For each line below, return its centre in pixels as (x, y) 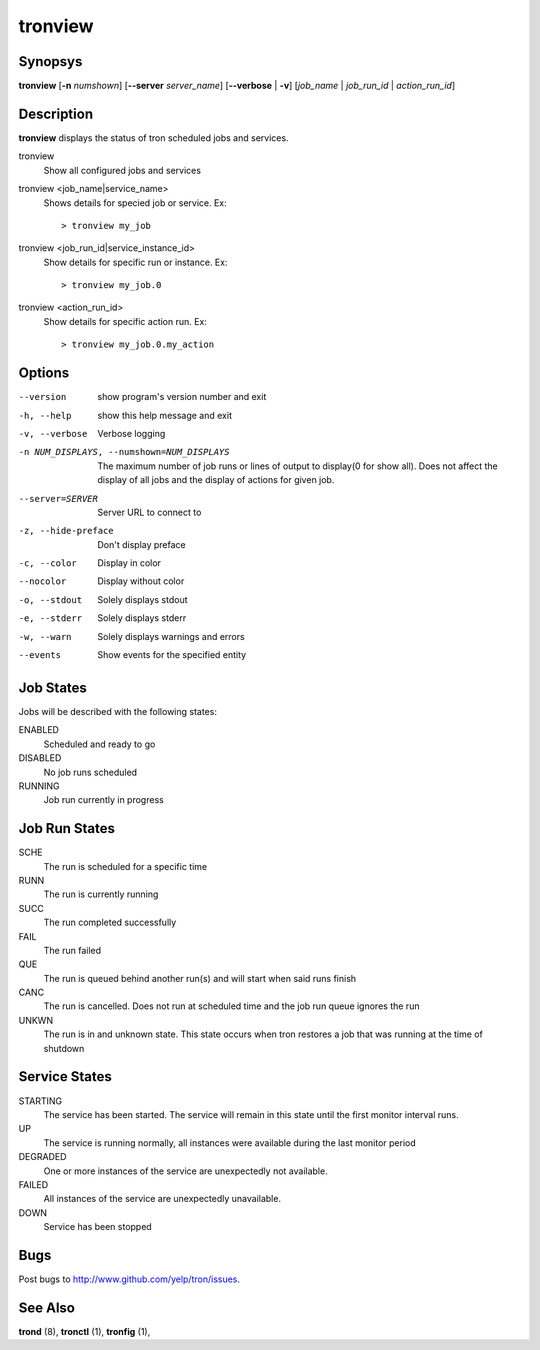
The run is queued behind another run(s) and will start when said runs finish (200, 978)
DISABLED (40, 758)
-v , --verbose (53, 433)
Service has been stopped (97, 1227)
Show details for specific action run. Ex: (125, 321)
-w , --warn (45, 636)
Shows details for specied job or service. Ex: (135, 202)
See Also (46, 1307)
